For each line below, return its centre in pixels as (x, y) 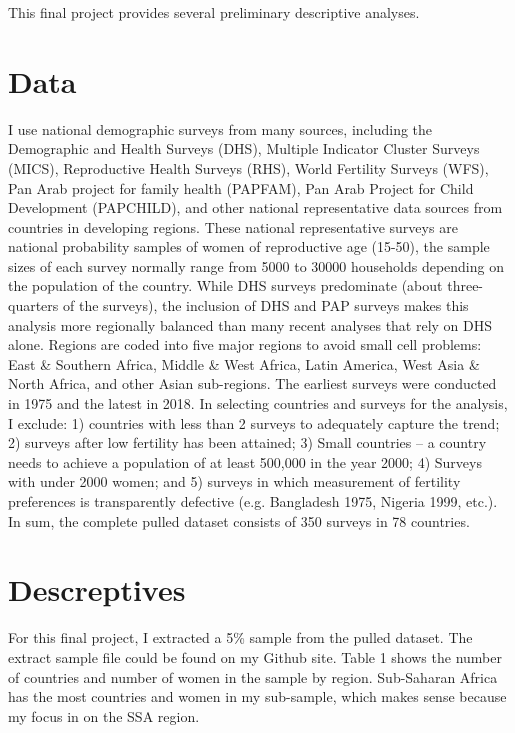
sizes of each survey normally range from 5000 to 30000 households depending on (256, 265)
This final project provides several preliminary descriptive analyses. (214, 12)
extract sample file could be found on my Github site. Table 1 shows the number (255, 656)
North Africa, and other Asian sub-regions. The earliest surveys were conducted (252, 383)
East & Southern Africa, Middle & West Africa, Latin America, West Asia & (244, 363)
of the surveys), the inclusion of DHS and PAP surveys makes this (265, 305)
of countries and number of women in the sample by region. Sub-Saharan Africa (253, 676)
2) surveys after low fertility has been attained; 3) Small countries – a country (247, 442)
